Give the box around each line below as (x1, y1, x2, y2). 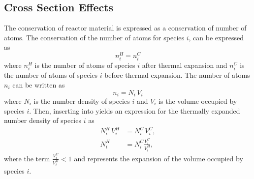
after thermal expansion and (142, 60, 227, 70)
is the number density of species (33, 96, 130, 106)
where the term (4, 153, 50, 163)
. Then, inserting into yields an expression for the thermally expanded (29, 105, 240, 116)
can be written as (12, 79, 65, 89)
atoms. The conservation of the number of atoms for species (4, 32, 185, 42)
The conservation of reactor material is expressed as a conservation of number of (4, 23, 247, 33)
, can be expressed (189, 32, 244, 42)
